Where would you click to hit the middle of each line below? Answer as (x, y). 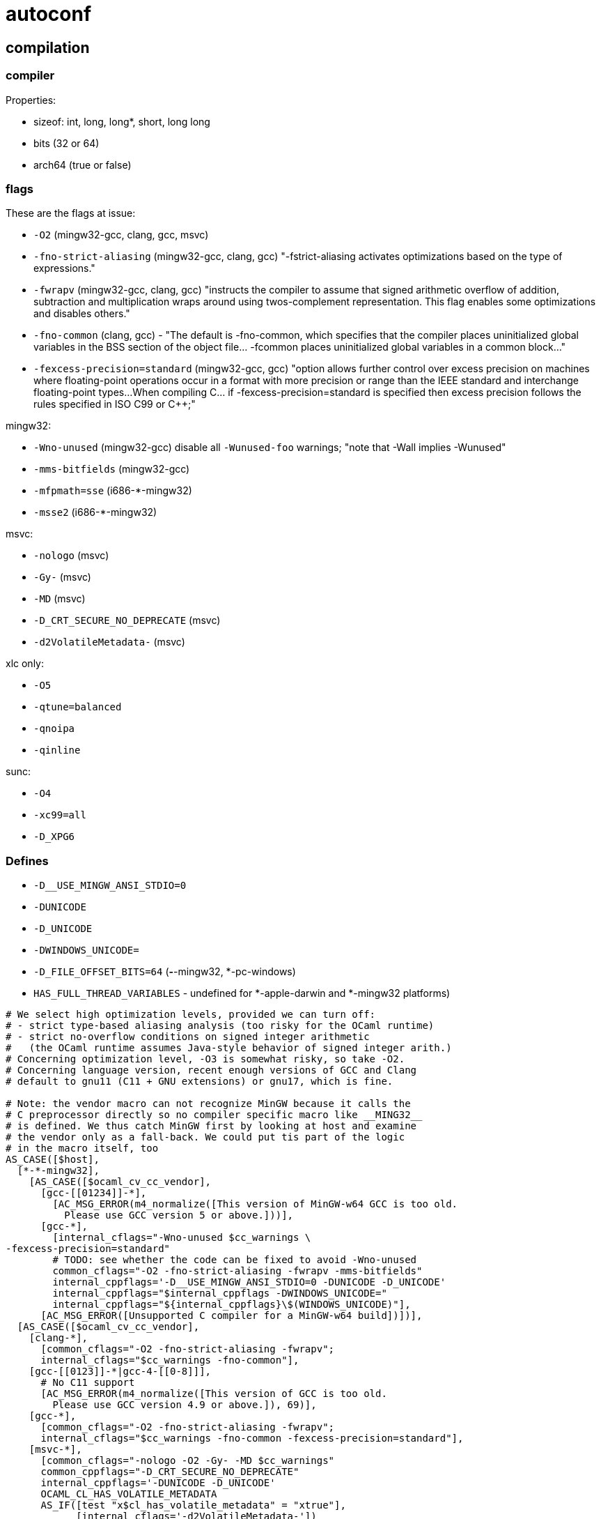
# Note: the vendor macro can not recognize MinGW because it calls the (208, 1104)
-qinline (57, 750)
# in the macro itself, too (82, 1148)
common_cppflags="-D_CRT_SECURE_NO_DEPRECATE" (170, 1472)
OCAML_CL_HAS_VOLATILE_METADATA (129, 1494)
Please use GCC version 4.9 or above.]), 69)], (185, 1405)
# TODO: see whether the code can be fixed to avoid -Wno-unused (235, 1260)
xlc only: (25, 664)
